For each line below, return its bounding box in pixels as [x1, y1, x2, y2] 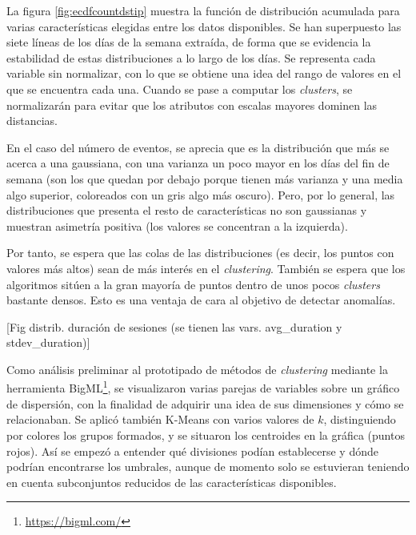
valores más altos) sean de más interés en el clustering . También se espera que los [6, 259, 406, 276]
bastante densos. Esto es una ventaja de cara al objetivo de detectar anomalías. [6, 292, 396, 308]
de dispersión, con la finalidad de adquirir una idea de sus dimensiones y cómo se [6, 395, 404, 412]
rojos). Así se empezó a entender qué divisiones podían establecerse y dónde [6, 442, 378, 459]
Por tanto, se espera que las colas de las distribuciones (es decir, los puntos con [6, 244, 394, 261]
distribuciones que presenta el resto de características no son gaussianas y [6, 202, 367, 219]
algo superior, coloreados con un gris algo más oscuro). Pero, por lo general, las [6, 186, 395, 203]
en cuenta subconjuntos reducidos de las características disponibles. [6, 473, 337, 490]
